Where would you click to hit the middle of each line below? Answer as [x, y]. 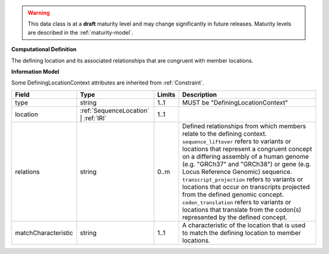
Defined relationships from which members [244, 126]
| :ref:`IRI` [93, 118]
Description [200, 94]
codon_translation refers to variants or [237, 202]
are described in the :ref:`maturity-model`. [80, 32]
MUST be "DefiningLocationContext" [235, 102]
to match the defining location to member [241, 233]
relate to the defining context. [225, 134]
